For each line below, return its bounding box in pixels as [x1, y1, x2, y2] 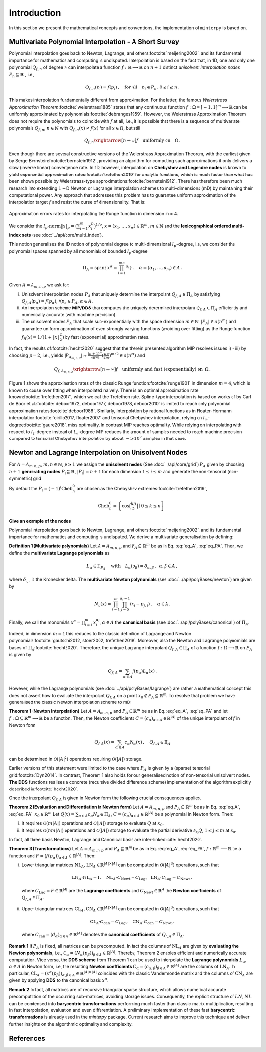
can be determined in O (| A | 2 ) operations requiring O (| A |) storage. [9, 755, 143, 762]
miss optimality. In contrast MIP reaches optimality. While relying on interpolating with [68, 422, 242, 428]
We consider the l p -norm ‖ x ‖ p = [9, 223, 75, 230]
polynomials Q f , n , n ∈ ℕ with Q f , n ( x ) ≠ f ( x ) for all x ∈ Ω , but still [9, 125, 140, 132]
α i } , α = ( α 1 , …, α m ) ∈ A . [126, 264, 182, 272]
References [9, 1034, 45, 1043]
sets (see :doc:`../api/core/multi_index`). [21, 232, 103, 238]
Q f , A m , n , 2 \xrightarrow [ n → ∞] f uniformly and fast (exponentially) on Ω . [54, 366, 211, 374]
